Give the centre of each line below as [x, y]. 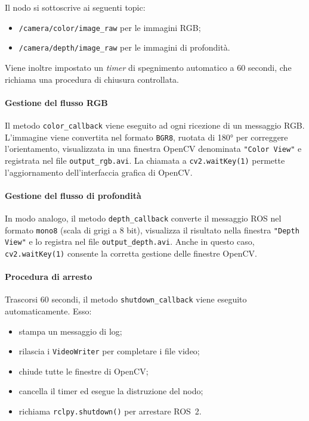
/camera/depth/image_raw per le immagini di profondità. [124, 47]
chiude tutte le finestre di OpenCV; [84, 371]
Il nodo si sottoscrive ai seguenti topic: [75, 7]
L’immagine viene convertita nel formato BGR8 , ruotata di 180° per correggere [146, 137]
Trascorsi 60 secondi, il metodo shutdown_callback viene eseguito [126, 299]
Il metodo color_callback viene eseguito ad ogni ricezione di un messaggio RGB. [155, 125]
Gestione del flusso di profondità [73, 195]
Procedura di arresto [49, 277]
